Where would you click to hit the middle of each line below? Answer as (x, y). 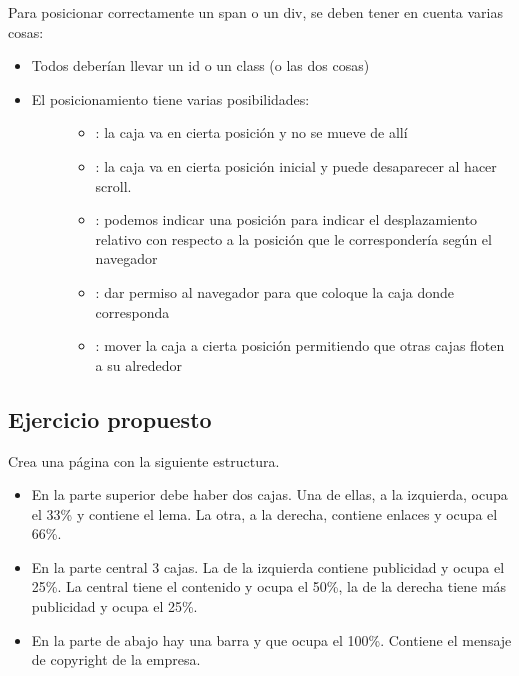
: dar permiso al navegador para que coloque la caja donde (275, 291)
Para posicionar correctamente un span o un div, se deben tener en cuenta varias (255, 12)
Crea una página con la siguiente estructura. (144, 460)
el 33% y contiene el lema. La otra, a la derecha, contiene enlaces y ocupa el (264, 513)
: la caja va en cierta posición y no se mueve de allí (251, 132)
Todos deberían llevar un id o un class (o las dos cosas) (200, 65)
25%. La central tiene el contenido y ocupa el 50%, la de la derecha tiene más (269, 586)
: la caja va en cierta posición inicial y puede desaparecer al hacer (296, 165)
